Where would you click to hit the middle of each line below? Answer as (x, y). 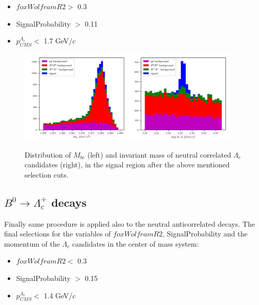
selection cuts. (47, 174)
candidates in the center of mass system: (135, 243)
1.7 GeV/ (58, 41)
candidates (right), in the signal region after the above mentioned (127, 165)
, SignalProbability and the (205, 234)
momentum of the (32, 243)
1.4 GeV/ (58, 295)
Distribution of (48, 154)
